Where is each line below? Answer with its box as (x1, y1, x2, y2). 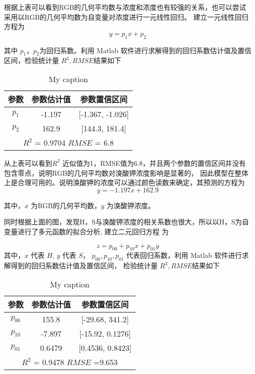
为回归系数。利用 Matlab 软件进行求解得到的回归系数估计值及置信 (39, 45, 252, 55)
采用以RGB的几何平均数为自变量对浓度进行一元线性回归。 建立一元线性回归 (4, 11, 249, 22)
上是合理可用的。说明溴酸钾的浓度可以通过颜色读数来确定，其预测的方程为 (4, 177, 245, 187)
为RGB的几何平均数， (30, 200, 101, 210)
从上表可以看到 (4, 157, 52, 168)
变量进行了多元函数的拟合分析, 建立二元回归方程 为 (4, 226, 169, 236)
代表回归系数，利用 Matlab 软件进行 (126, 250, 242, 260)
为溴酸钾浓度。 (107, 200, 155, 210)
